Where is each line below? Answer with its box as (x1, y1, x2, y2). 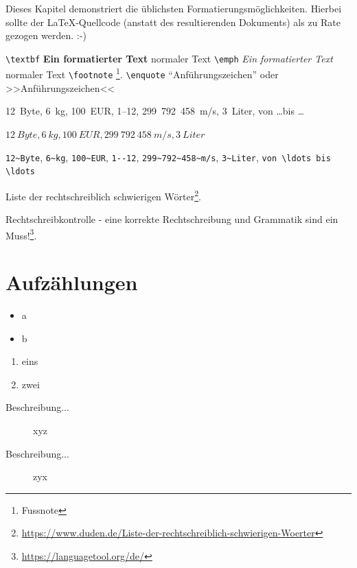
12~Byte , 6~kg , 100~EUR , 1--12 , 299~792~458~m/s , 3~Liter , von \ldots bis (5, 150, 331, 164)
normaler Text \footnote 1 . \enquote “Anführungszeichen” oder (5, 65, 279, 82)
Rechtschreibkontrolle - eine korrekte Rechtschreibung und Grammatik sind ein (5, 212, 338, 226)
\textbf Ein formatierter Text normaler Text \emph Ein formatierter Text (5, 51, 333, 65)
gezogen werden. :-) (5, 28, 87, 43)
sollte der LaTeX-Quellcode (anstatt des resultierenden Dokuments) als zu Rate (5, 14, 341, 29)
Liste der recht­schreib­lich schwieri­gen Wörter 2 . (5, 187, 201, 203)
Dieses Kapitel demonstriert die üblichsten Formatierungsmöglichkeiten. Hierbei (5, 1, 342, 15)
